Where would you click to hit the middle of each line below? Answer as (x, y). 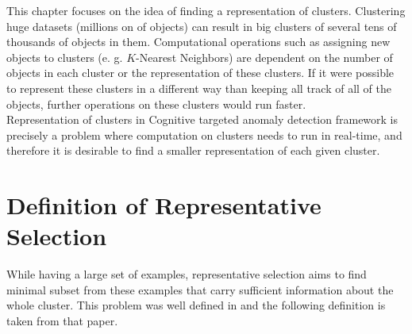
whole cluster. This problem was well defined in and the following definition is (196, 305)
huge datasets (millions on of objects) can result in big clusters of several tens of (202, 26)
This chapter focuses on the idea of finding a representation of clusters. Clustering (206, 10)
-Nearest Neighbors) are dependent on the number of (264, 57)
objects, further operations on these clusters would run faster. (156, 104)
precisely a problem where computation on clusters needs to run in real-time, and (204, 134)
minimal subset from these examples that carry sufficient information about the (200, 289)
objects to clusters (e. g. (65, 57)
